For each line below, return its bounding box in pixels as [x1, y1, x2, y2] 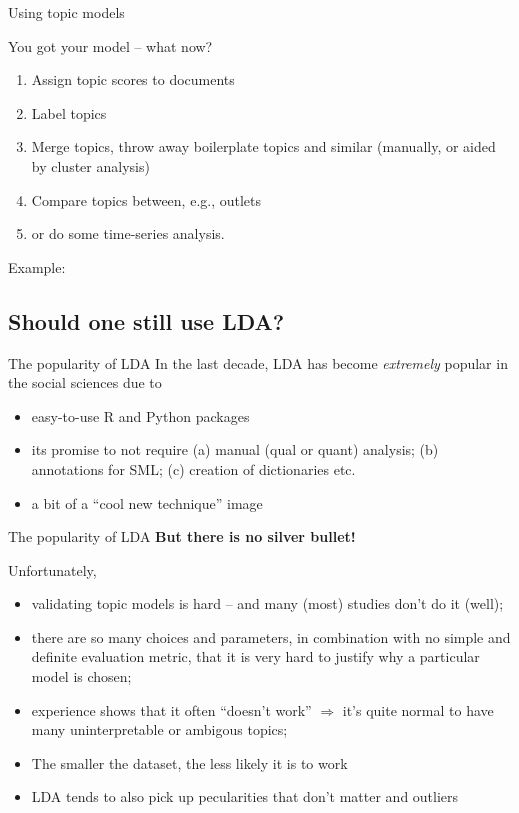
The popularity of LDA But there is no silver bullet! [8, 526, 356, 547]
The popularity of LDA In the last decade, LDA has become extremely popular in [8, 352, 508, 373]
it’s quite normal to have [342, 699, 494, 720]
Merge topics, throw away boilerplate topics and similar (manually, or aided [31, 136, 496, 157]
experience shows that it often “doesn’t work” [31, 699, 312, 720]
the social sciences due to [8, 372, 162, 393]
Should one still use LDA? [8, 305, 285, 336]
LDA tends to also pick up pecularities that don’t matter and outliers [31, 786, 459, 807]
